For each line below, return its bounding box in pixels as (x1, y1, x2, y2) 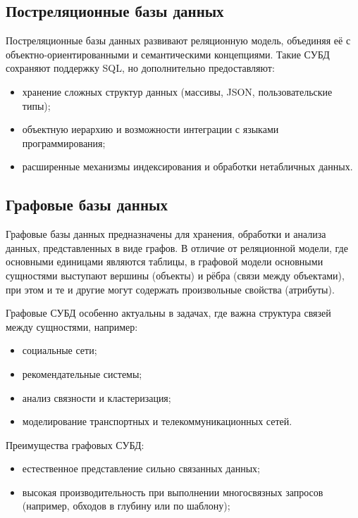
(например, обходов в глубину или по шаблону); (22, 498, 230, 513)
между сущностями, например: (6, 319, 138, 334)
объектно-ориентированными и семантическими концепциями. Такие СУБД (6, 46, 330, 61)
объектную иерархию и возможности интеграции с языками (22, 122, 279, 137)
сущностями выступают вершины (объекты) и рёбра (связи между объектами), (6, 267, 345, 282)
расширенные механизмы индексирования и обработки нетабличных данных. (22, 159, 353, 174)
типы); (22, 98, 51, 113)
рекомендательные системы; (22, 366, 142, 381)
